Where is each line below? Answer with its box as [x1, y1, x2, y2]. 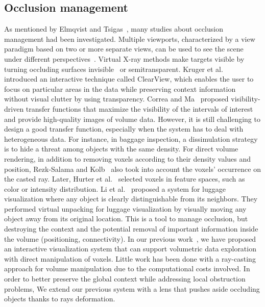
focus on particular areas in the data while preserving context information [4, 83, 236, 94]
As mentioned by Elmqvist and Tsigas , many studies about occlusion [4, 23, 223, 34]
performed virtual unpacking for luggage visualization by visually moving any [4, 203, 247, 214]
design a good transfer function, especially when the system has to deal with [4, 123, 244, 134]
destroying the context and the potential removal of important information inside [4, 223, 258, 234]
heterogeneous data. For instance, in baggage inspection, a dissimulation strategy [4, 133, 258, 144]
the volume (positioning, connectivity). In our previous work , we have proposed [4, 233, 256, 244]
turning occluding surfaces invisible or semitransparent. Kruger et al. [4, 63, 223, 74]
